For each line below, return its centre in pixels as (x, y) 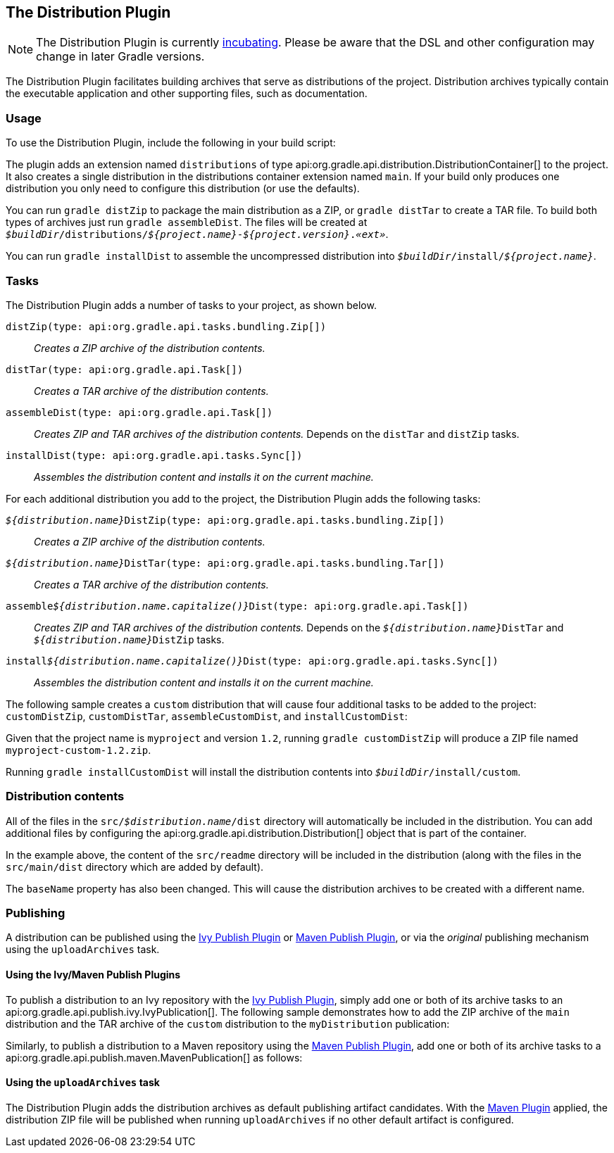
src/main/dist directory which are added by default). (135, 867)
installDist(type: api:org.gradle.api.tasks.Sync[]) (154, 455)
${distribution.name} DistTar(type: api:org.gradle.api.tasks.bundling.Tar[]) (225, 563)
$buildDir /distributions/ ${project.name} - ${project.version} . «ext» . (197, 234)
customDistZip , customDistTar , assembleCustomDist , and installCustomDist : (207, 716)
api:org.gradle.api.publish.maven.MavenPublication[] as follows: (154, 1057)
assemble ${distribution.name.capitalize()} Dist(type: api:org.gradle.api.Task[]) (237, 606)
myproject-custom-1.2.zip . (79, 750)
